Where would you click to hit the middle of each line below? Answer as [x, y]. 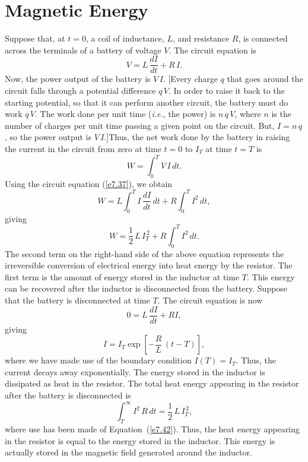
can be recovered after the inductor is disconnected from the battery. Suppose [146, 288]
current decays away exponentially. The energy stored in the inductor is [135, 371]
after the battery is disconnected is [68, 395]
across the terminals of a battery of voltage [83, 50]
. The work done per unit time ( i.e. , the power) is [126, 114]
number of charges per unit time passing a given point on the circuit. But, [140, 125]
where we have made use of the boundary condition [98, 360]
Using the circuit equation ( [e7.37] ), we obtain [89, 183]
